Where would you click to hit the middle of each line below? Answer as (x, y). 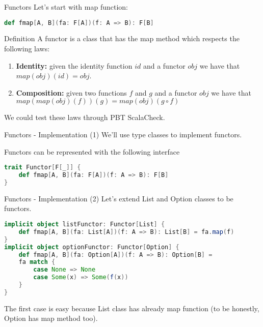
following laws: (27, 49)
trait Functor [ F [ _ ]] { (43, 168)
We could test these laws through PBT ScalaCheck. (85, 117)
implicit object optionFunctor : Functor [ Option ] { (92, 247)
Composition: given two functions (71, 92)
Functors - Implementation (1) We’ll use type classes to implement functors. (123, 135)
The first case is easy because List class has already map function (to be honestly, (132, 308)
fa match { (37, 262)
